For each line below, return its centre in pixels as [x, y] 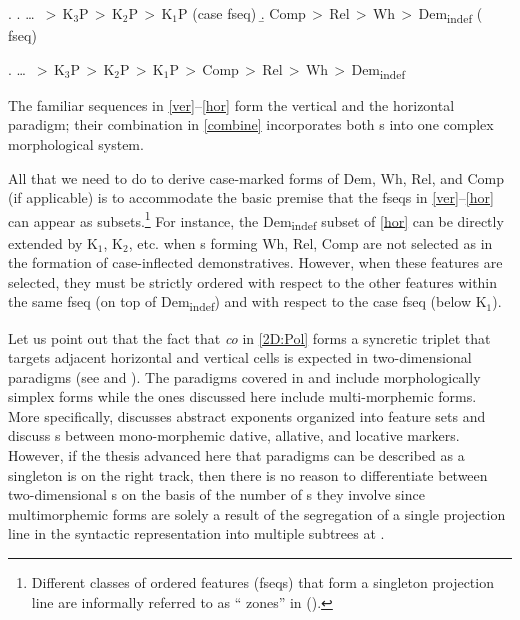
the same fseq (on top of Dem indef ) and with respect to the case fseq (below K [247, 303]
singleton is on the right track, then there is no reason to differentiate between [248, 474]
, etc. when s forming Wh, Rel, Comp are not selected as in [310, 242]
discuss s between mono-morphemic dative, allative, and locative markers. [234, 435]
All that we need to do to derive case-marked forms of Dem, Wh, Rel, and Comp [256, 177]
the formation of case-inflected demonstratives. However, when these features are [255, 262]
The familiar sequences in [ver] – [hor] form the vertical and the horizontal [231, 104]
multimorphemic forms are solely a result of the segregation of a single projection [257, 513]
